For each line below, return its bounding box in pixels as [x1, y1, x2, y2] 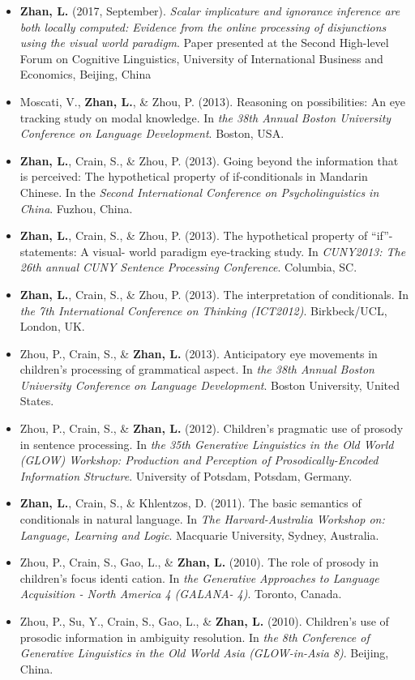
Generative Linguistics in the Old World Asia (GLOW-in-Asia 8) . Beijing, [19, 644, 389, 661]
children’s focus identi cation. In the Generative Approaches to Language [19, 569, 379, 586]
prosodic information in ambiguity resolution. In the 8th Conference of [19, 628, 370, 645]
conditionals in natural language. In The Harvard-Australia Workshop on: [19, 511, 385, 528]
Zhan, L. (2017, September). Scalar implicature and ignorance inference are [19, 2, 400, 19]
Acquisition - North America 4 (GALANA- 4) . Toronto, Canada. [19, 585, 342, 602]
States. [19, 392, 54, 409]
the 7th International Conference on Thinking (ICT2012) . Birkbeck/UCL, [19, 302, 387, 319]
